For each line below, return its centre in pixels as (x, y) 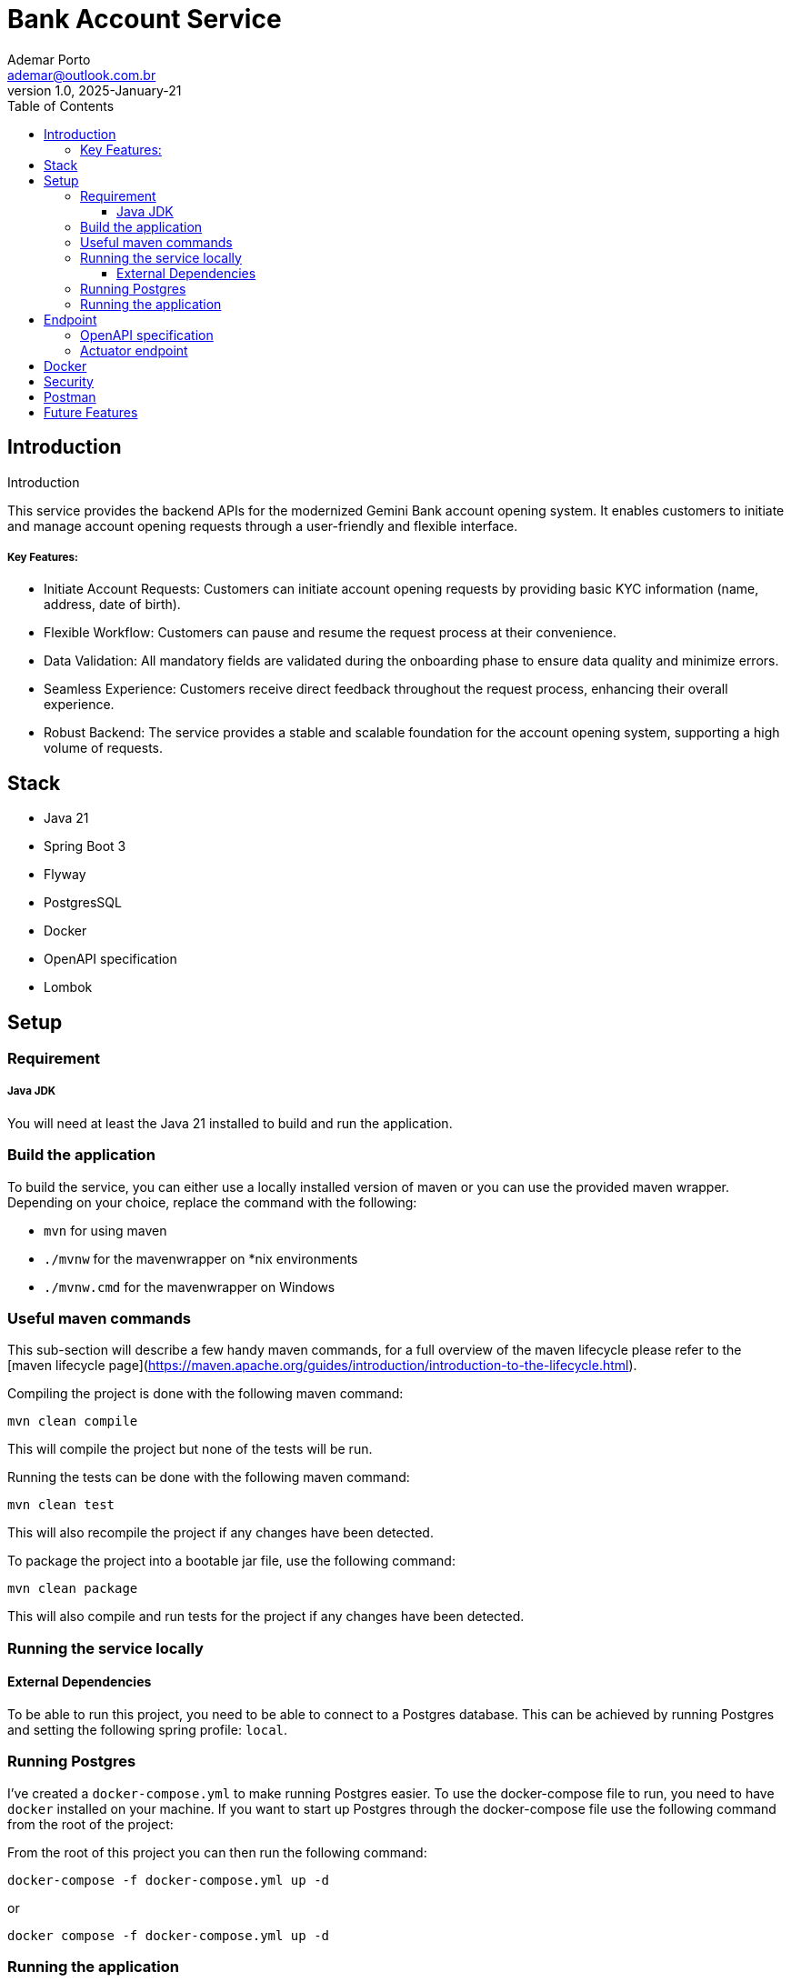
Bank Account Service (145, 19)
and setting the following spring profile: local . (148, 1729)
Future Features (91, 412)
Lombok (68, 987)
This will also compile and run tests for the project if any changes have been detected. (266, 1617)
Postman (70, 396)
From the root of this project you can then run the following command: (217, 1852)
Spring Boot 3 (85, 846)
